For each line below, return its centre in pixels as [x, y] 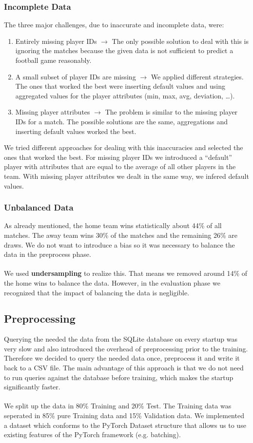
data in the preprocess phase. [48, 254]
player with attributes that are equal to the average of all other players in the [120, 166]
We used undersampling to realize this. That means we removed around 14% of [126, 273]
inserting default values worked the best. [76, 131]
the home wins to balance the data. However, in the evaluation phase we [112, 282]
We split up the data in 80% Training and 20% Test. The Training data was [118, 406]
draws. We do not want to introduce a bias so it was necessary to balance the [119, 244]
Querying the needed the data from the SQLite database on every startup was [121, 339]
